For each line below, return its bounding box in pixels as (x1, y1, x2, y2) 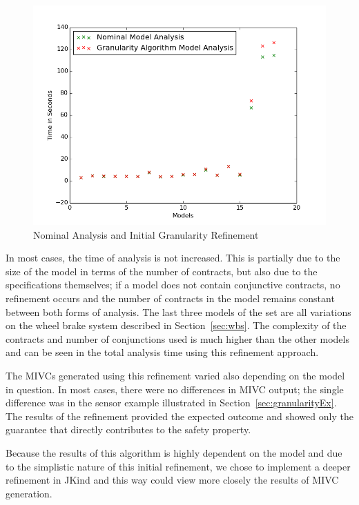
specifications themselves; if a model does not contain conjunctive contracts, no (6, 277, 340, 292)
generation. (6, 486, 52, 500)
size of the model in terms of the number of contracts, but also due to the (6, 264, 318, 278)
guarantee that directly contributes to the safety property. (6, 422, 251, 437)
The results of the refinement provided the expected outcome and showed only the (6, 408, 353, 423)
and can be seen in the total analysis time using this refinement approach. (6, 345, 319, 359)
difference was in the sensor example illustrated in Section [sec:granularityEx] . (6, 395, 337, 410)
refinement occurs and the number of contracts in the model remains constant (6, 290, 335, 305)
